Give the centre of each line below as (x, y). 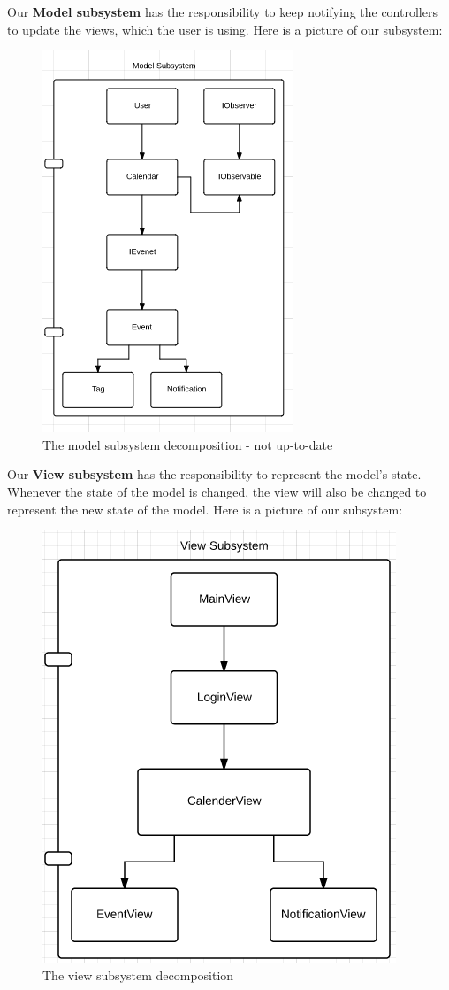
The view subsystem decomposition (138, 975)
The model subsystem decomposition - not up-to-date (188, 444)
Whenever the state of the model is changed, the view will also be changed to (217, 491)
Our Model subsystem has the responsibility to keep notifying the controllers (222, 12)
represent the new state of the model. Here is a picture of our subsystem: (205, 509)
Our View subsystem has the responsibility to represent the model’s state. (214, 474)
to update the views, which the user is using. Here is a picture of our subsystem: (225, 29)
